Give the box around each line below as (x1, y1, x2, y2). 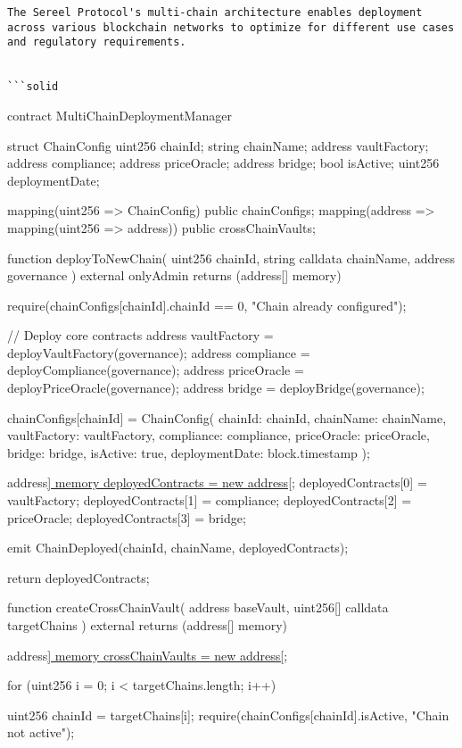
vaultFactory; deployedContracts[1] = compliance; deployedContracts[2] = (7, 491, 412, 510)
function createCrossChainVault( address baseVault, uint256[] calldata (7, 598, 389, 617)
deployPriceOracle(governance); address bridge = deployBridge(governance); (7, 378, 425, 397)
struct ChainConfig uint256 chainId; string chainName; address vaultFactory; (7, 136, 429, 154)
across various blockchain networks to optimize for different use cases (7, 21, 455, 34)
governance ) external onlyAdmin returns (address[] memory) (7, 266, 342, 285)
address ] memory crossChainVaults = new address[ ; (7, 645, 288, 664)
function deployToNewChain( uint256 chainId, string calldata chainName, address (7, 248, 456, 267)
